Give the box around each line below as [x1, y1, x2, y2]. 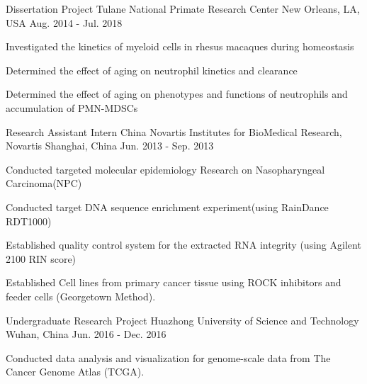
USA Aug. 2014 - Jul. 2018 [6, 15, 123, 30]
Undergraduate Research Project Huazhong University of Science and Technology [6, 312, 359, 327]
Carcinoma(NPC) [6, 176, 82, 191]
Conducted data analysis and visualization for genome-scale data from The [6, 350, 331, 365]
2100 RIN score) [6, 251, 77, 266]
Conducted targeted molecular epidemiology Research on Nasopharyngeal [6, 162, 325, 176]
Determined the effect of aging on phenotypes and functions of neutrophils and [6, 86, 348, 101]
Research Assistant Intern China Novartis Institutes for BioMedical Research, [6, 124, 342, 139]
